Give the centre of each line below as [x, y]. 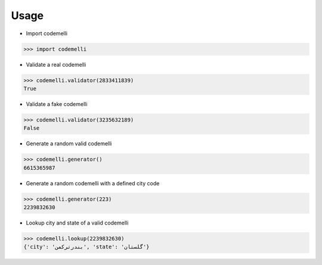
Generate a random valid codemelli [69, 144]
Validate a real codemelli [56, 64]
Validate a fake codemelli [57, 104]
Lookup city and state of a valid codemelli [77, 223]
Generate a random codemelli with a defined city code [93, 183]
